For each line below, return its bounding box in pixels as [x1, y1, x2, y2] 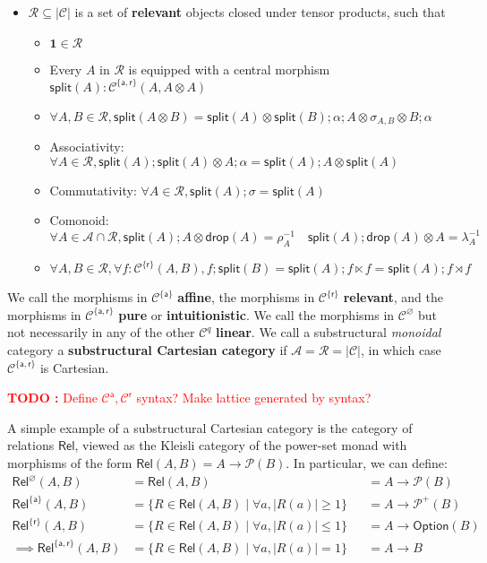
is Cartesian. [39, 358, 109, 377]
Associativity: [49, 137, 124, 156]
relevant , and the [343, 288, 443, 307]
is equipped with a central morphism [128, 59, 330, 78]
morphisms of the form [7, 453, 132, 472]
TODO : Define [7, 388, 98, 407]
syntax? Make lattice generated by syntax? [136, 388, 372, 407]
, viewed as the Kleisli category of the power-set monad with [74, 436, 407, 455]
